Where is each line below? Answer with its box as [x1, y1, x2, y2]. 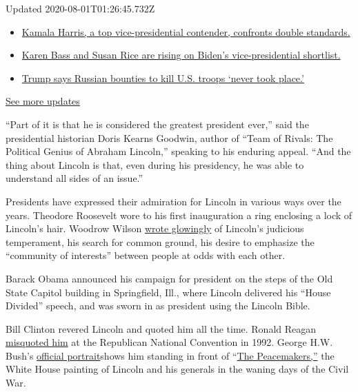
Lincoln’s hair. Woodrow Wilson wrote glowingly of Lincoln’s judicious [6, 221, 304, 236]
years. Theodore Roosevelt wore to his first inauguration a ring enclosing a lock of [6, 207, 352, 222]
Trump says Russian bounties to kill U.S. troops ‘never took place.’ [21, 70, 304, 85]
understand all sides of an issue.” [6, 171, 143, 185]
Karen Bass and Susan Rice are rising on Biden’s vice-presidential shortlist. [21, 48, 341, 62]
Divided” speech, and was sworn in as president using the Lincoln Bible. [6, 298, 310, 313]
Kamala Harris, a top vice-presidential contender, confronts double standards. [21, 24, 350, 39]
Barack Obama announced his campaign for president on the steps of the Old [6, 271, 333, 285]
